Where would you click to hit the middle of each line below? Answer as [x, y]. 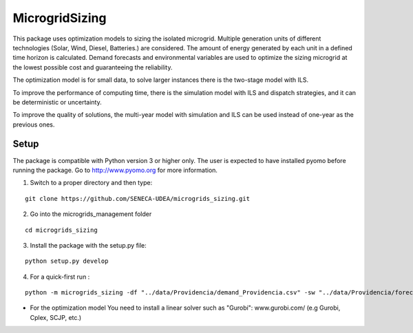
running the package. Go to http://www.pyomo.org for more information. [115, 170]
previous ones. [34, 125]
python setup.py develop [67, 261]
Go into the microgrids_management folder [91, 214]
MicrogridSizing [60, 18]
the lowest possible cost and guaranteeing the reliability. [93, 67]
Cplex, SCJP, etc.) [56, 317]
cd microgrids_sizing [61, 230]
